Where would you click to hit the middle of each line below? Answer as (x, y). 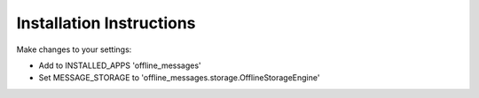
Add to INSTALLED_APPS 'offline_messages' (120, 65)
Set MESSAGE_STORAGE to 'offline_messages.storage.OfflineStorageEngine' (179, 78)
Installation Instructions (106, 23)
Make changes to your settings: (74, 49)
